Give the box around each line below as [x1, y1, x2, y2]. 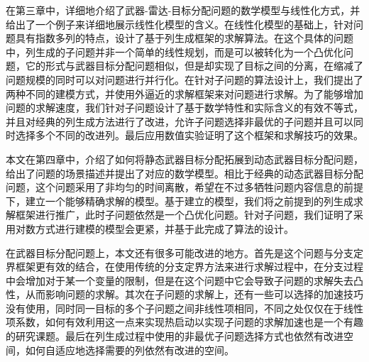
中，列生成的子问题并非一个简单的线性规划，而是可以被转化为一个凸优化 [6, 44, 343, 59]
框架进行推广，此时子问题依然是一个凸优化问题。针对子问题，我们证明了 [15, 207, 353, 222]
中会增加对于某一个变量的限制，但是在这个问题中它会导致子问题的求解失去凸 [6, 273, 363, 287]
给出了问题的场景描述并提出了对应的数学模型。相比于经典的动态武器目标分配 [6, 165, 363, 180]
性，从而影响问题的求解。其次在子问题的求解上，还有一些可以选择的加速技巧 [6, 287, 363, 302]
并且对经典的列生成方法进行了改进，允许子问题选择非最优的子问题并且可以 [6, 114, 353, 128]
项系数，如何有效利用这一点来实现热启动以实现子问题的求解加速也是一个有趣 [6, 314, 363, 329]
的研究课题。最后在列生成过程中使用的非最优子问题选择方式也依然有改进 [6, 329, 343, 344]
